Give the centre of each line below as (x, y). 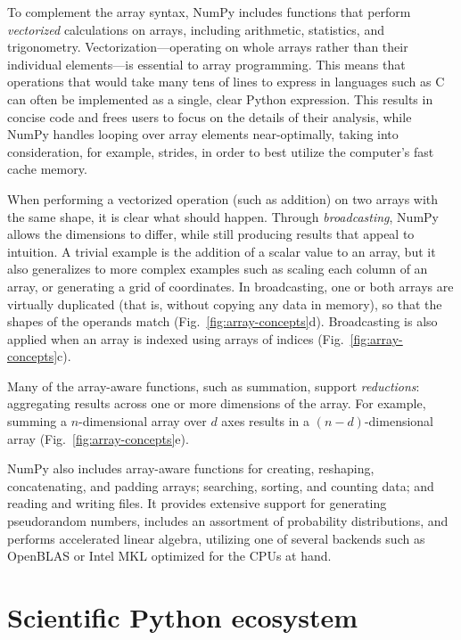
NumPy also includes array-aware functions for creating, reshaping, (191, 468)
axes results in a (265, 421)
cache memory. (47, 169)
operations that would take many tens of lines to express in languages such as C (226, 82)
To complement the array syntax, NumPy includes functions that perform (209, 12)
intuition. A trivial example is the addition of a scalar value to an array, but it (222, 251)
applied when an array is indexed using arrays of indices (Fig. (176, 338)
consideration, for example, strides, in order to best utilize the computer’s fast (221, 151)
